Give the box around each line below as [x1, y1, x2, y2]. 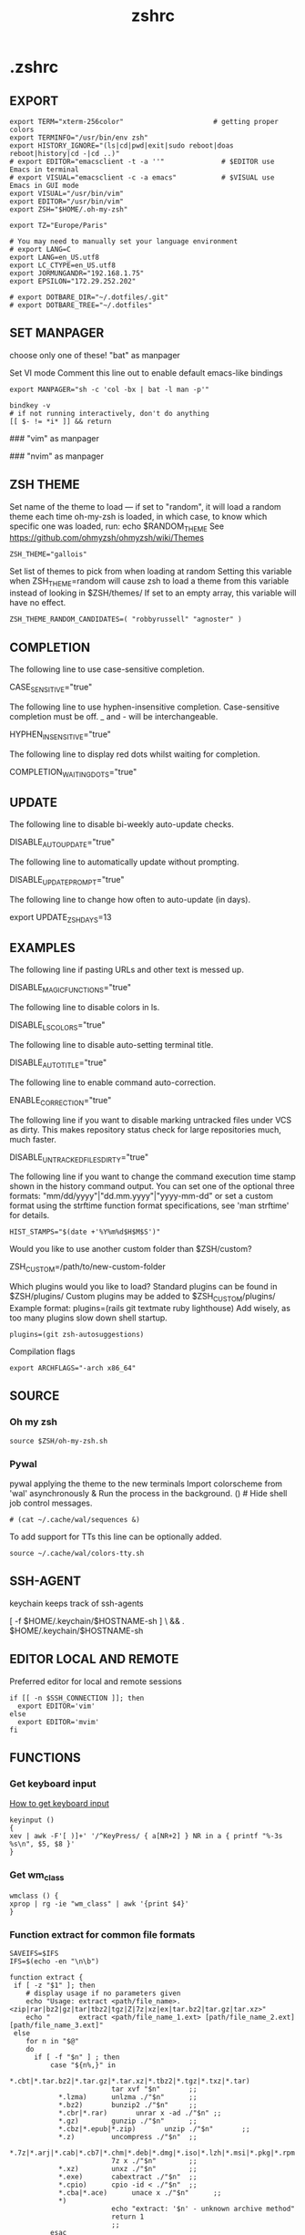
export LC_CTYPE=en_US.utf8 [9, 261, 117, 270]
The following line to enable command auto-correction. [9, 1077, 217, 1088]
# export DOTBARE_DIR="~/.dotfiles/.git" [9, 293, 169, 302]
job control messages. [9, 1497, 93, 1508]
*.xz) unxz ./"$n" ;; [57, 2165, 198, 2174]
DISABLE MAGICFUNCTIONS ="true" [9, 982, 132, 995]
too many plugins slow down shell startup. [9, 1312, 168, 1323]
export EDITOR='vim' [17, 1702, 96, 1711]
